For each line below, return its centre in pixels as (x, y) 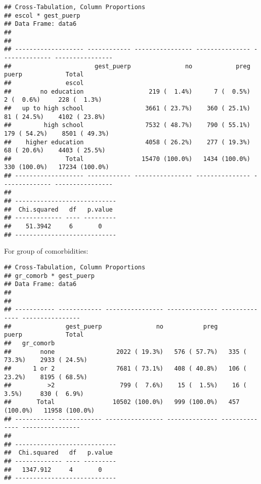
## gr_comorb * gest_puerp (49, 276)
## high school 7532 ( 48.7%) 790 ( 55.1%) (127, 125)
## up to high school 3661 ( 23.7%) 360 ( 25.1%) (127, 108)
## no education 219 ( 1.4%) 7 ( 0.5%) (127, 91)
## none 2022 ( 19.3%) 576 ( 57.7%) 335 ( (125, 352)
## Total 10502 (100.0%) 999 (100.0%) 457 (122, 402)
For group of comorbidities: (46, 251)
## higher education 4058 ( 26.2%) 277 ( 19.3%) (127, 142)
